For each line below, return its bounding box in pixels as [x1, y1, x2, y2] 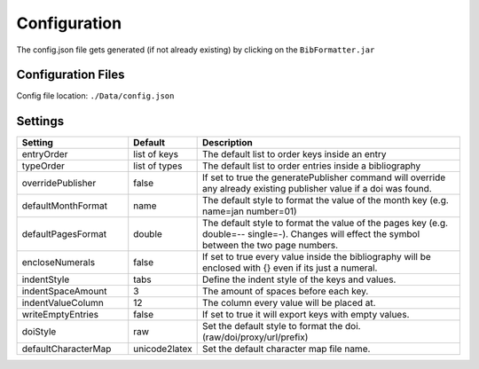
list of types [133, 160, 183, 172]
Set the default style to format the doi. [202, 320, 361, 333]
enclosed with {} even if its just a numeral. [202, 262, 378, 274]
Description [202, 137, 253, 149]
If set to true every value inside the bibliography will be [202, 251, 432, 263]
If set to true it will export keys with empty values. [202, 309, 410, 321]
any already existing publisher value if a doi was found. [202, 183, 432, 195]
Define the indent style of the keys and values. [202, 273, 397, 286]
